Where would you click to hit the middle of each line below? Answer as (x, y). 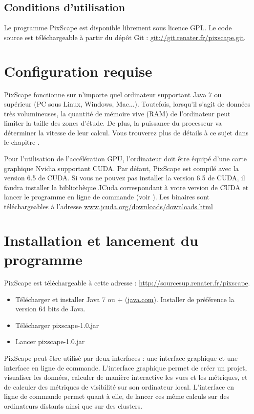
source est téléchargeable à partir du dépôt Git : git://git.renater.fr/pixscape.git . (125, 37)
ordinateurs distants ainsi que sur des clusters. (73, 405)
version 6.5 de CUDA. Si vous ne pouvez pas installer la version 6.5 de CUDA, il (125, 178)
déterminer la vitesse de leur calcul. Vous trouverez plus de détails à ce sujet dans (126, 132)
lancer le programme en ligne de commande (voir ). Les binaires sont (107, 197)
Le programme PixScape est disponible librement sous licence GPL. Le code (118, 28)
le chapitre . (22, 142)
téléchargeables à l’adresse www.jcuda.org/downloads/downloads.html (108, 207)
